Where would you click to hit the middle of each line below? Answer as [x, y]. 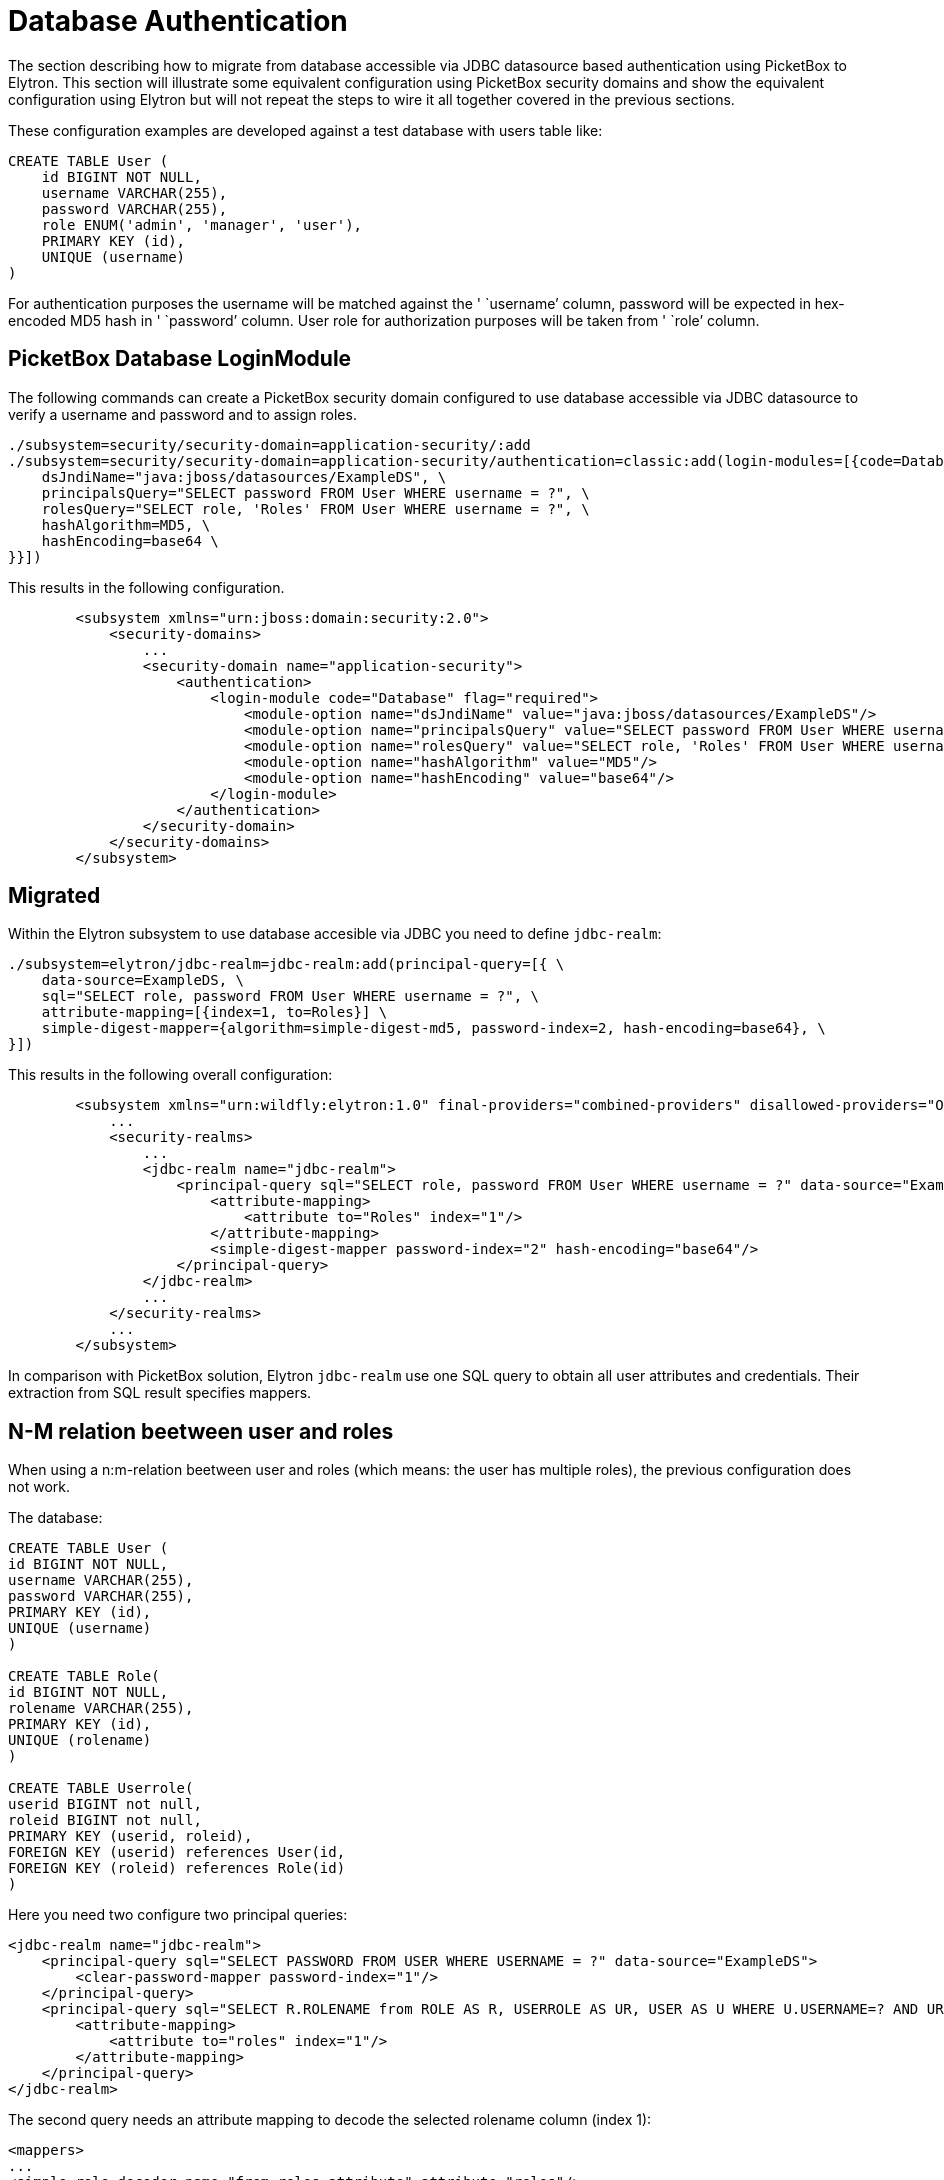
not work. [39, 1487]
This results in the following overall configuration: [170, 1075]
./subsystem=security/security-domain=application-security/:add [269, 444]
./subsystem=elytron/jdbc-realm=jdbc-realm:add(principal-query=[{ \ [286, 964]
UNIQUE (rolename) [80, 1740]
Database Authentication [178, 21]
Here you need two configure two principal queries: [178, 1915]
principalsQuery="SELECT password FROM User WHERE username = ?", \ [315, 492]
